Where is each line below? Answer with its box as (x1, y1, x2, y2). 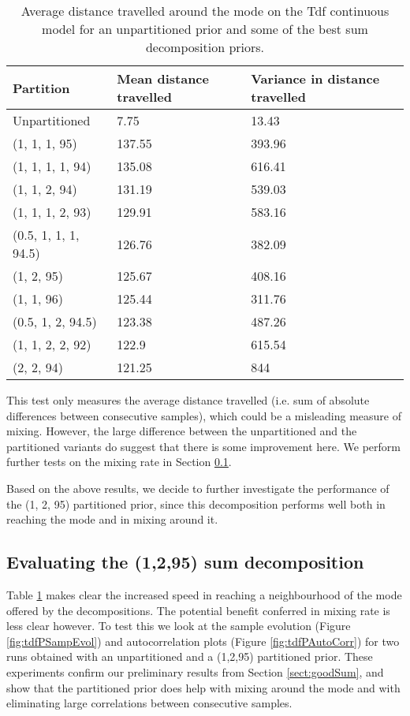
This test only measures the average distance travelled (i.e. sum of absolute (6, 392, 370, 408)
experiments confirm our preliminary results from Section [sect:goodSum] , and (6, 663, 384, 680)
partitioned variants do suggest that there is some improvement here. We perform (6, 438, 401, 454)
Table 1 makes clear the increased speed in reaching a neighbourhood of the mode (6, 586, 402, 602)
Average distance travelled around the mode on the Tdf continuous (20, 2, 389, 20)
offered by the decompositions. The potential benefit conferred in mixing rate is (6, 602, 390, 618)
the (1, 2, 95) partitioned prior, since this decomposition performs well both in (6, 495, 386, 512)
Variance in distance (251, 69, 380, 88)
